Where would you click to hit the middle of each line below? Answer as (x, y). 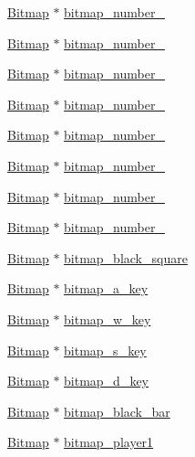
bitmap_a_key (106, 288)
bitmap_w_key (108, 319)
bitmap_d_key (107, 381)
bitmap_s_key (105, 350)
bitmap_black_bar (117, 411)
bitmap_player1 (109, 442)
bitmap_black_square (126, 257)
